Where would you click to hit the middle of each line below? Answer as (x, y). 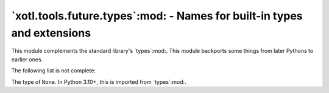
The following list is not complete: (54, 71)
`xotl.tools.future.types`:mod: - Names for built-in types (157, 16)
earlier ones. (27, 59)
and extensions (51, 33)
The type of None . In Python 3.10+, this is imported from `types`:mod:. (99, 81)
